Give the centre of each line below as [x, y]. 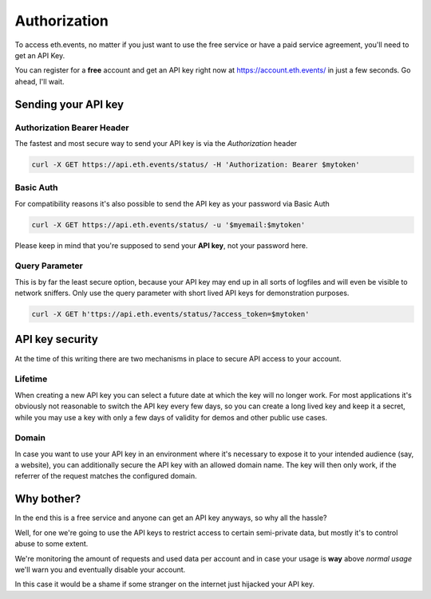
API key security [57, 339]
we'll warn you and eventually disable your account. [100, 569]
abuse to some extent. [51, 544]
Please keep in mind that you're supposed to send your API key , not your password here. [161, 245]
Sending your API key [69, 104]
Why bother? [48, 499]
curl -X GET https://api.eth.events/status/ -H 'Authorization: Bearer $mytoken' [196, 164]
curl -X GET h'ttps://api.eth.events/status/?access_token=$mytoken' [170, 314]
